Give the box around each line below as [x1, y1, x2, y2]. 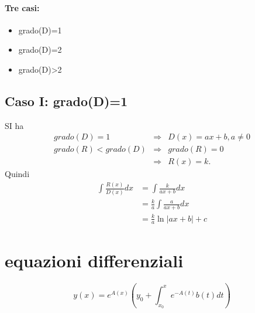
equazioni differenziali [5, 248, 184, 272]
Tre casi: [5, 1, 40, 13]
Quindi [5, 168, 30, 180]
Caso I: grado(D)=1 [5, 91, 128, 110]
